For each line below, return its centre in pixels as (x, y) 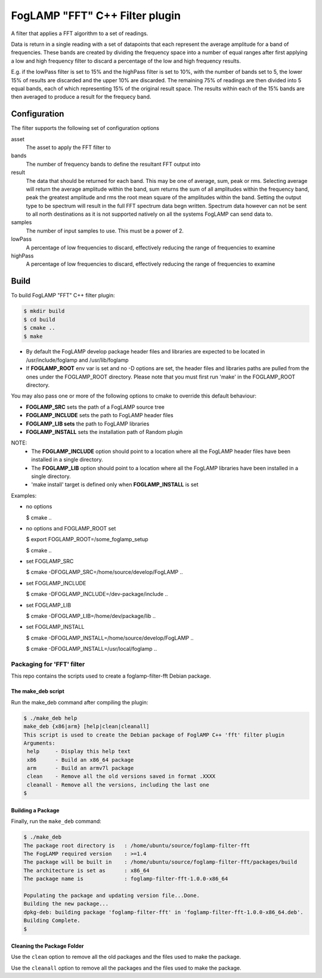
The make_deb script (38, 691)
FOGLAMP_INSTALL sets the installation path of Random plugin (104, 432)
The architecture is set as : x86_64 (86, 870)
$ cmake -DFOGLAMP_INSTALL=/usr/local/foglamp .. (92, 649)
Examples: (24, 495)
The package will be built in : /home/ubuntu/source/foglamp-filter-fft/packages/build (160, 862)
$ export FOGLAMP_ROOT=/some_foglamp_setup (87, 539)
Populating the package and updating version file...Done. (112, 895)
